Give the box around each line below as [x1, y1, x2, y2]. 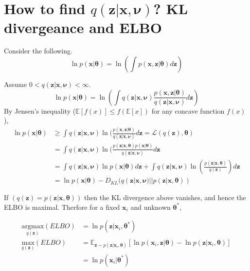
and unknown [130, 202, 171, 212]
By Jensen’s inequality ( [4, 105, 76, 116]
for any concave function [151, 105, 225, 116]
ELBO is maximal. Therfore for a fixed [4, 202, 120, 212]
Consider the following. [4, 46, 72, 56]
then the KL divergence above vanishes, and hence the [84, 192, 246, 203]
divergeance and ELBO [4, 17, 162, 37]
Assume [4, 79, 27, 89]
